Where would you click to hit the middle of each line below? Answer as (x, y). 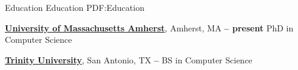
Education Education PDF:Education (75, 7)
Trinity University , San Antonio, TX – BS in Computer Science (129, 59)
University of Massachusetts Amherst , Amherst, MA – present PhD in (149, 27)
